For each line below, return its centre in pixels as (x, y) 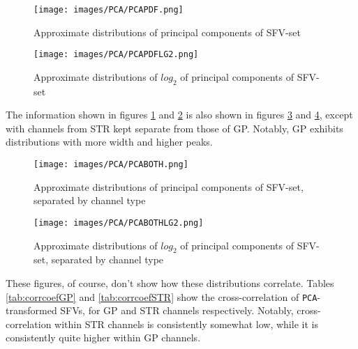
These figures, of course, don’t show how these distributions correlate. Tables (170, 282)
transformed (31, 310)
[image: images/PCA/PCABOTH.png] (111, 165)
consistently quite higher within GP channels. (103, 338)
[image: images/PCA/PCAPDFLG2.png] (116, 55)
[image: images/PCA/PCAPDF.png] (109, 10)
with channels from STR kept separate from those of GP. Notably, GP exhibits (174, 128)
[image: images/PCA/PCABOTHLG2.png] (119, 223)
